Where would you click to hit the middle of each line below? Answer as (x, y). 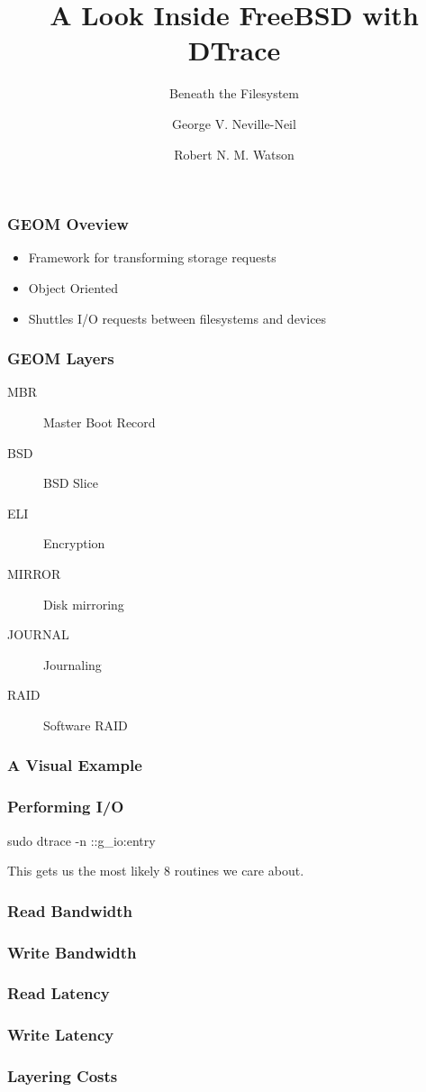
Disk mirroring (84, 604)
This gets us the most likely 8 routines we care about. (156, 871)
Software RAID (86, 725)
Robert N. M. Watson (234, 154)
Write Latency (61, 1035)
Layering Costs (63, 1076)
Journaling (73, 664)
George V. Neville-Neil (234, 123)
